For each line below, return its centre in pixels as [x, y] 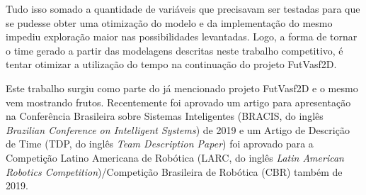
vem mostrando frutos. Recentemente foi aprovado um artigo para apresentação [178, 102]
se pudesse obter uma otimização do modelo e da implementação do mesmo [169, 22]
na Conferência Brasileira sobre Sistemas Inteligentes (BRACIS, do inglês [165, 116]
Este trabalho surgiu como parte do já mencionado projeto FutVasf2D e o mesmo [182, 88]
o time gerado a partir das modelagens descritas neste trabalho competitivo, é [175, 50]
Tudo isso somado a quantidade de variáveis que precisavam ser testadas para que [183, 9]
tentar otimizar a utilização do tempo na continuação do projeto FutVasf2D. [171, 64]
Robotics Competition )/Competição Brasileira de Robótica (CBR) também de [174, 171]
